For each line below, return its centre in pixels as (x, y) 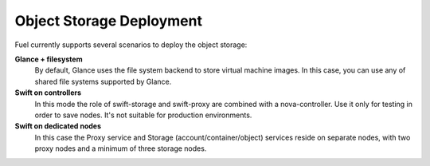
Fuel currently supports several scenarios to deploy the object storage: (131, 45)
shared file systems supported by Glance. (103, 81)
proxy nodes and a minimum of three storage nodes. (121, 148)
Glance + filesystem (49, 59)
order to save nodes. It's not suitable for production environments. (143, 115)
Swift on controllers (48, 93)
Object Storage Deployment (109, 21)
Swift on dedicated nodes (58, 126)
